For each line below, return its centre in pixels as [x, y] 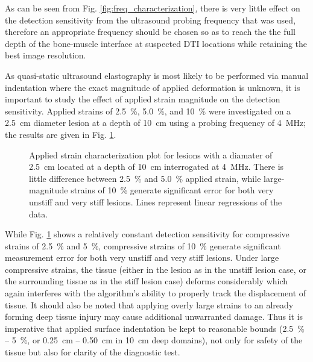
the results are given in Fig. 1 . [61, 134]
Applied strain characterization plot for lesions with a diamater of [151, 154]
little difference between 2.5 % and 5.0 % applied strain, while [145, 178]
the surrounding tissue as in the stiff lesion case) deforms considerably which [147, 281]
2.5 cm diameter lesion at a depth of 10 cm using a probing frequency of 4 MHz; [156, 123]
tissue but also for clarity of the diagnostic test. [93, 352]
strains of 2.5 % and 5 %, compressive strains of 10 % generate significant [143, 245]
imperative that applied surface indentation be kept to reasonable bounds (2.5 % [155, 328]
